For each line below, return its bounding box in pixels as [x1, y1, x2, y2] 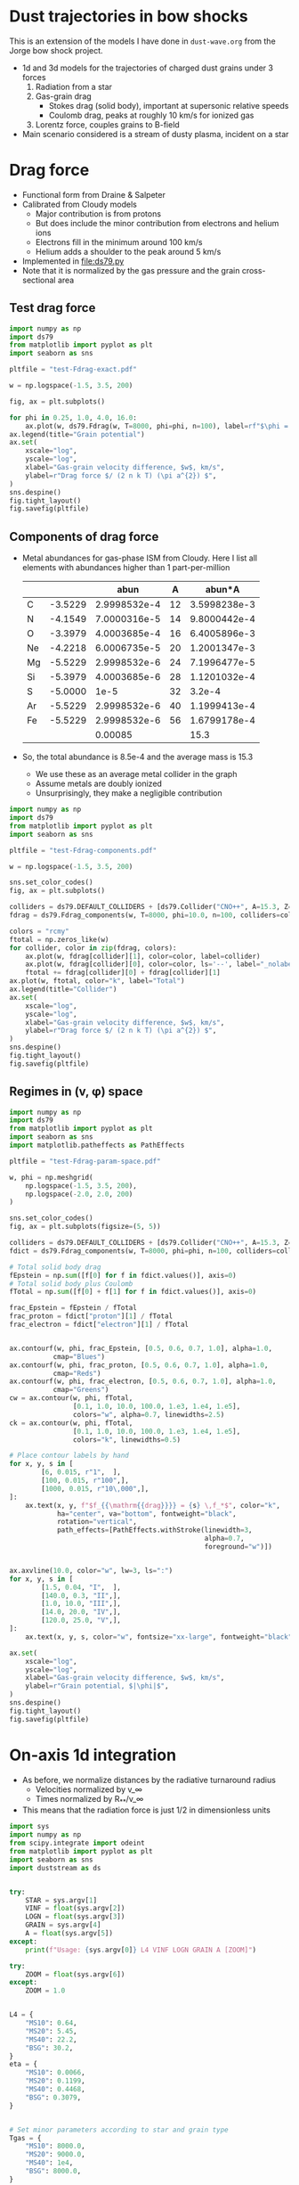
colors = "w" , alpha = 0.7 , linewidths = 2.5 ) [72, 1410, 225, 1419]
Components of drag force [9, 528, 159, 544]
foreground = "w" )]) [204, 1543, 273, 1551]
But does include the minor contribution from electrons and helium [35, 217, 279, 228]
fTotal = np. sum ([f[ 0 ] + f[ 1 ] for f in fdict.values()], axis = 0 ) [9, 1288, 257, 1297]
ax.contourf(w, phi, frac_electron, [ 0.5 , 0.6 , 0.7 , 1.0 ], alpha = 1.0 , [9, 1377, 277, 1387]
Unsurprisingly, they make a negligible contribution [35, 788, 222, 798]
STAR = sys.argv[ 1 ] [25, 1895, 98, 1904]
